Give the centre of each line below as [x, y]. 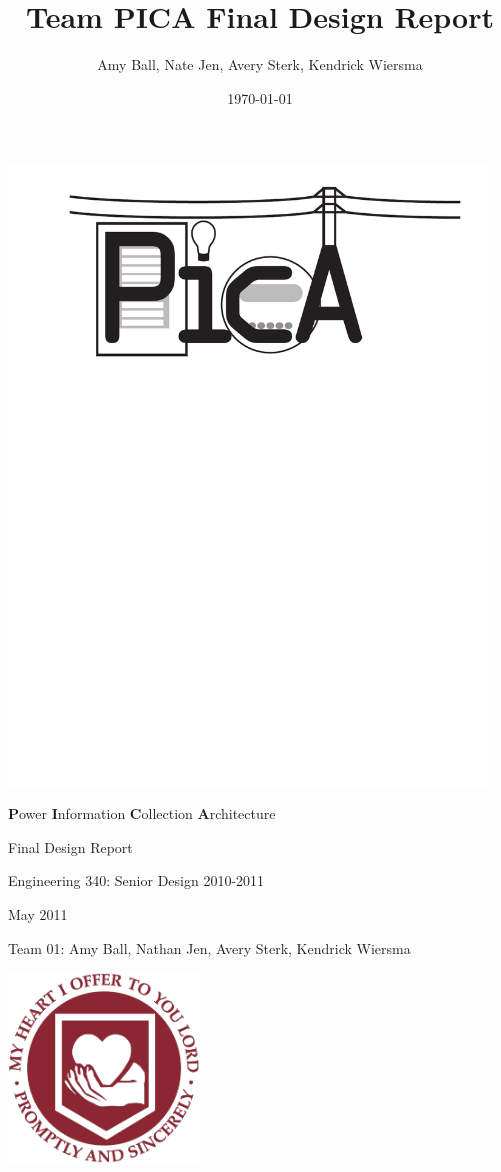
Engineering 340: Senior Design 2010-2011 [136, 880]
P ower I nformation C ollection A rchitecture [142, 813]
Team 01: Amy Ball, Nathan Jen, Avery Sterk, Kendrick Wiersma [209, 947]
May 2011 [38, 914]
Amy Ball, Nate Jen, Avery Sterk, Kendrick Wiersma [260, 64]
